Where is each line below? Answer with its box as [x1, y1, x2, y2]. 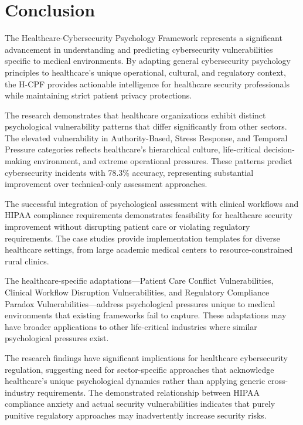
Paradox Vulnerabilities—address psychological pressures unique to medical [5, 297, 275, 310]
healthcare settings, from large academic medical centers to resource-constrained [5, 243, 293, 256]
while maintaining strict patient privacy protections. [5, 89, 192, 101]
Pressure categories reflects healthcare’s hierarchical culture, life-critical [5, 143, 261, 155]
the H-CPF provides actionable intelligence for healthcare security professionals [5, 77, 290, 90]
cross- [267, 375, 288, 387]
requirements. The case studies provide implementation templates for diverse [5, 232, 280, 244]
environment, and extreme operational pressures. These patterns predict [33, 155, 292, 167]
